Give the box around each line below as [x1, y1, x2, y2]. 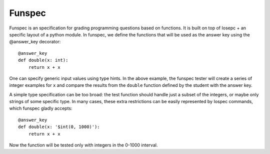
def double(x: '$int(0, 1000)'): [18, 124, 100, 130]
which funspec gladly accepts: [9, 105, 72, 112]
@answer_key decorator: [9, 39, 61, 45]
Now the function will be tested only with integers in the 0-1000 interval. [9, 142, 158, 148]
